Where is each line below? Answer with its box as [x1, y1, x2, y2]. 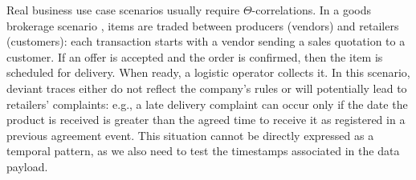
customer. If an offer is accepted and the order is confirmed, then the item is [6, 48, 383, 65]
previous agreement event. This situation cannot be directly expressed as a [6, 126, 374, 143]
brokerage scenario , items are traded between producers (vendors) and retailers [6, 17, 399, 34]
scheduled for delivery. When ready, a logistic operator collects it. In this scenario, [6, 64, 410, 81]
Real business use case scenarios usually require [6, 2, 240, 18]
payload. [6, 158, 48, 174]
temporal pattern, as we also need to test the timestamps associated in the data [6, 142, 400, 159]
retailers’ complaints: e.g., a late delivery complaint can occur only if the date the [6, 95, 408, 112]
